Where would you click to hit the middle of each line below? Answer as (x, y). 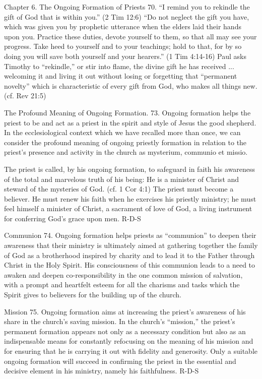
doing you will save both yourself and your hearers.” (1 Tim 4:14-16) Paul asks (125, 56)
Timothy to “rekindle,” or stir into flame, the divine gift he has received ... (119, 66)
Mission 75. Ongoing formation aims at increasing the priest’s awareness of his (125, 311)
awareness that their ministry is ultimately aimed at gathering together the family (131, 245)
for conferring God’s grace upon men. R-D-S (73, 218)
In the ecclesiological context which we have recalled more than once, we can (122, 132)
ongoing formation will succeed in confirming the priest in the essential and (120, 361)
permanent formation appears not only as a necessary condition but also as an (125, 331)
